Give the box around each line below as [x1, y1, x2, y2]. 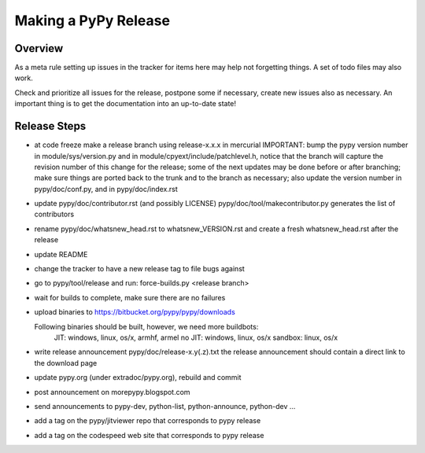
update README [34, 249, 88, 259]
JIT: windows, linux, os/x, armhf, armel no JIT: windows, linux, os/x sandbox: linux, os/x [54, 333, 338, 342]
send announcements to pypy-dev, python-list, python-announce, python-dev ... [34, 401, 296, 411]
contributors [34, 209, 75, 219]
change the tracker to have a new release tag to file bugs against [34, 264, 246, 274]
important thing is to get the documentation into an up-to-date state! [14, 99, 236, 109]
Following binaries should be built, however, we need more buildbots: [34, 322, 259, 331]
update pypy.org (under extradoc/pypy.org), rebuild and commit [34, 373, 242, 382]
